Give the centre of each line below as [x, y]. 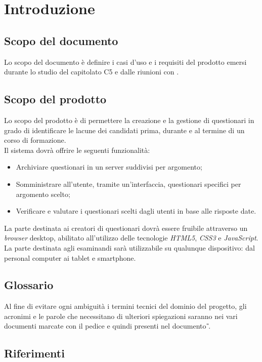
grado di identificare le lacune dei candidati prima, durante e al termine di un [124, 130]
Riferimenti [34, 353]
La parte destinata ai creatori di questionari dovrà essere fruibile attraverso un [126, 228]
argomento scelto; [43, 194]
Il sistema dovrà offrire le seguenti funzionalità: [77, 150]
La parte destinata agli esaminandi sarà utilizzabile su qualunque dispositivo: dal [129, 247]
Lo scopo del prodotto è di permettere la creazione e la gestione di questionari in [129, 120]
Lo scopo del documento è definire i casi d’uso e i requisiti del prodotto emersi [125, 62]
